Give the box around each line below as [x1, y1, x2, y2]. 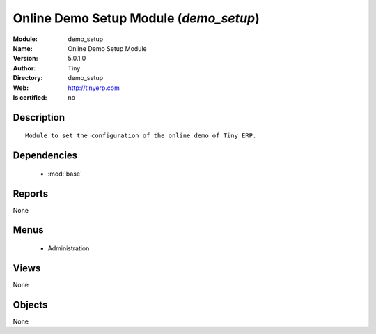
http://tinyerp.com [68, 84, 120, 92]
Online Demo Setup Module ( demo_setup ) [13, 10, 260, 26]
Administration [47, 244, 90, 252]
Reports [13, 188, 49, 199]
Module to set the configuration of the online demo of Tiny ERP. [25, 132, 257, 139]
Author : [13, 63, 36, 73]
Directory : [13, 74, 43, 82]
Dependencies [13, 150, 78, 162]
